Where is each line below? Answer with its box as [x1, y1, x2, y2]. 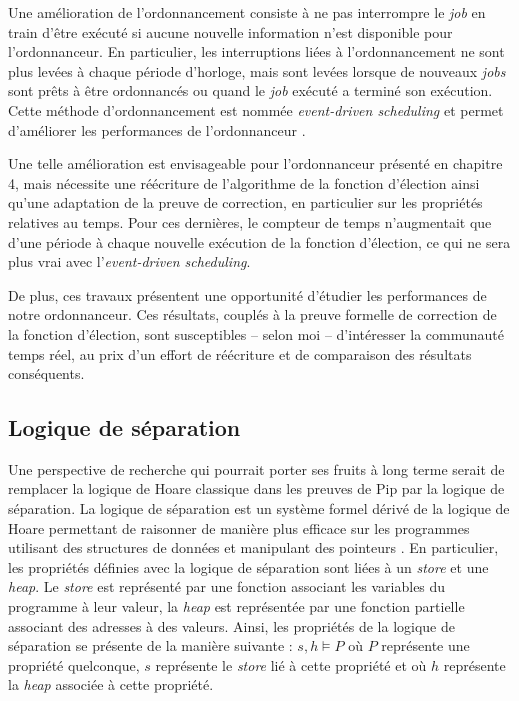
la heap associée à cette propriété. [8, 674, 214, 695]
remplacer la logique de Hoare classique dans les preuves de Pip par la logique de [8, 478, 505, 499]
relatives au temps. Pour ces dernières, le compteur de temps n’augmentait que [8, 211, 492, 232]
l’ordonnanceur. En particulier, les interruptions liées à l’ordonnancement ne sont [8, 41, 505, 62]
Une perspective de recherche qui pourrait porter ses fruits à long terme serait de [8, 458, 505, 479]
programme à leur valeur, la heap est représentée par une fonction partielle [8, 596, 465, 617]
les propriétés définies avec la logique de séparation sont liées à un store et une [8, 556, 489, 577]
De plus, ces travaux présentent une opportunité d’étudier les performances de [8, 284, 487, 305]
